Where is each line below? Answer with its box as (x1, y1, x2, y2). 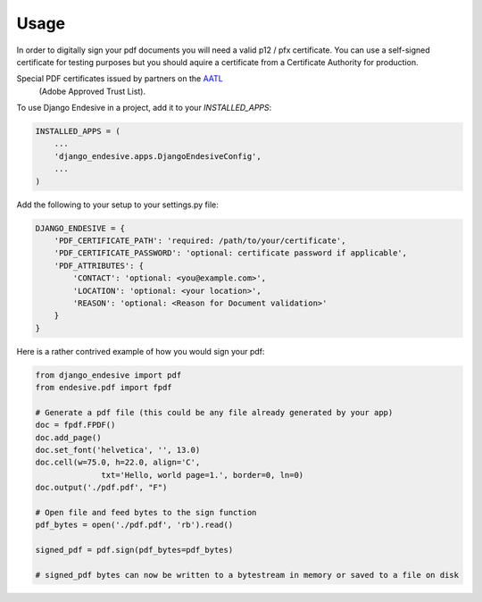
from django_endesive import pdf (35, 370, 182, 380)
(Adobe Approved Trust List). (38, 86, 146, 96)
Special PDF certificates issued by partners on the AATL (16, 73, 223, 84)
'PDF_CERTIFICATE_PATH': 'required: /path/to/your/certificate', (54, 236, 346, 246)
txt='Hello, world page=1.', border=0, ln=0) (101, 470, 304, 480)
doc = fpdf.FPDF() (35, 420, 116, 431)
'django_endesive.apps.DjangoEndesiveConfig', (54, 151, 262, 161)
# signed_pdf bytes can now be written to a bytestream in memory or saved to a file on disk (35, 570, 460, 580)
